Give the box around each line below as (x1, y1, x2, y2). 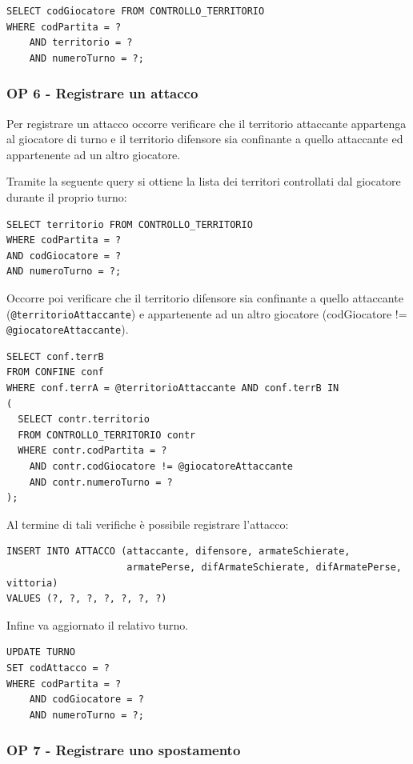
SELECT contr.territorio (18, 414, 150, 426)
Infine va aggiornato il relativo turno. (6, 616, 189, 633)
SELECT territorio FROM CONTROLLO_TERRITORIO (6, 218, 253, 230)
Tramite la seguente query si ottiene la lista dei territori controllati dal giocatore (6, 173, 401, 190)
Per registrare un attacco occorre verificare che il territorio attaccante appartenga (6, 114, 407, 131)
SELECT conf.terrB (6, 350, 104, 362)
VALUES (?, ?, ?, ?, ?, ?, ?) (6, 593, 167, 605)
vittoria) (6, 577, 58, 589)
